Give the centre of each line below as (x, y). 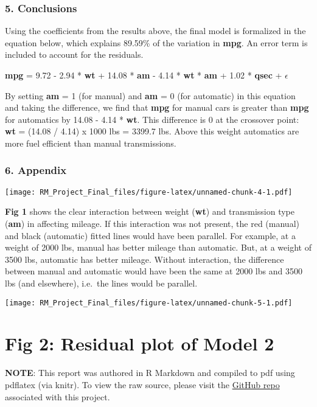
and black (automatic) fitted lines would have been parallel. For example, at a (150, 235)
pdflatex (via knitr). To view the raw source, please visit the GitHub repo (142, 384)
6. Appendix (36, 170)
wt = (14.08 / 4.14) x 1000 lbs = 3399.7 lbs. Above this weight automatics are (152, 131)
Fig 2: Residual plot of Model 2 (140, 343)
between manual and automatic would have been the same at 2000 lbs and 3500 (154, 271)
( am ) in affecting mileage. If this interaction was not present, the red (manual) (152, 224)
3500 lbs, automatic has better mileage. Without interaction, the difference (145, 259)
